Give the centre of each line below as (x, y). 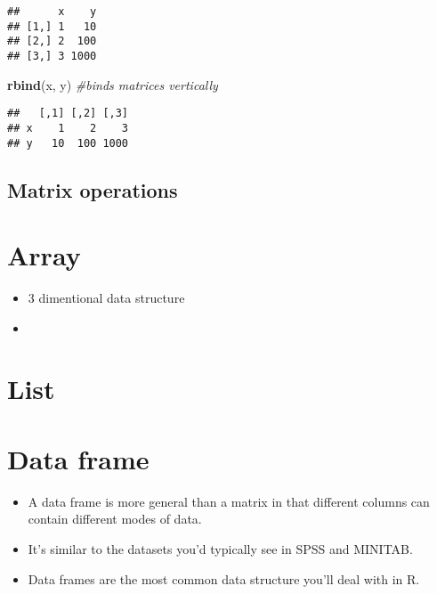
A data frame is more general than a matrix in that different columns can (229, 501)
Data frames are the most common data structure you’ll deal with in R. (224, 578)
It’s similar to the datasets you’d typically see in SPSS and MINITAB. (220, 548)
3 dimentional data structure (106, 298)
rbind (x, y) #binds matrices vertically (113, 84)
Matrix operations (93, 189)
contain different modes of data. (115, 519)
